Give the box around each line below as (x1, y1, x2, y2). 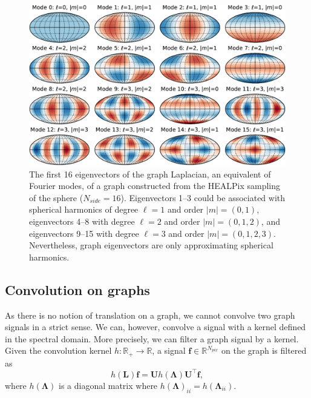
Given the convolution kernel (5, 344, 112, 357)
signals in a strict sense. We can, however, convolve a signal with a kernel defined (5, 320, 306, 333)
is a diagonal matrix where (58, 379, 158, 391)
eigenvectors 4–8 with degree (29, 214, 135, 227)
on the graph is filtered (221, 344, 307, 357)
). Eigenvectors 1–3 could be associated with (120, 191, 286, 204)
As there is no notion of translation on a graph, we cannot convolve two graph (5, 308, 295, 321)
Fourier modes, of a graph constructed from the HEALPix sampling (29, 179, 281, 192)
